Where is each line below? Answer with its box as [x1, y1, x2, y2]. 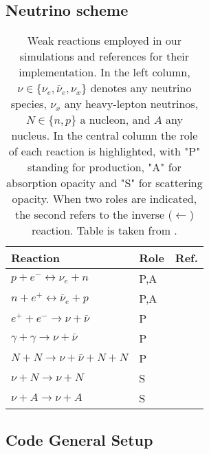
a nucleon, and [80, 111, 151, 128]
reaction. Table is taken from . [32, 222, 177, 239]
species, [10, 96, 47, 112]
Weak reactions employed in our [27, 32, 181, 49]
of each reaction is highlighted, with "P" [8, 143, 201, 160]
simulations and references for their [19, 48, 190, 65]
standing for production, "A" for [27, 159, 181, 175]
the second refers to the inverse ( [14, 206, 173, 223]
